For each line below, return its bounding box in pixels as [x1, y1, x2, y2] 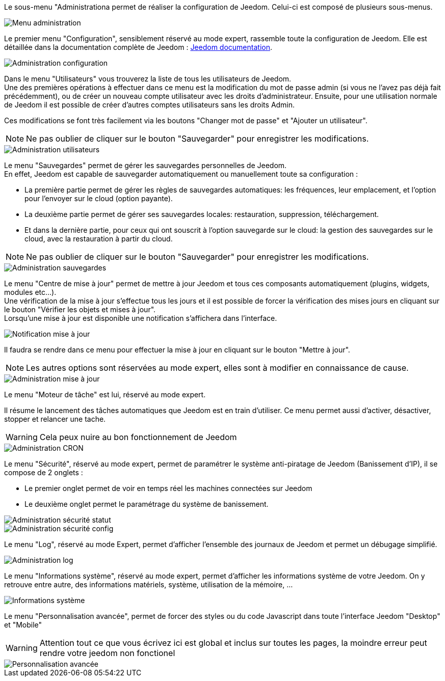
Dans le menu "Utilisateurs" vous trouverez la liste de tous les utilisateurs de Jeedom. [4, 74, 292, 83]
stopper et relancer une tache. [4, 415, 106, 423]
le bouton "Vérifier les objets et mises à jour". [4, 305, 156, 314]
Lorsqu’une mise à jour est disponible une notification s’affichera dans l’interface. [4, 314, 277, 322]
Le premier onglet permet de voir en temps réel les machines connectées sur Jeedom [24, 484, 312, 493]
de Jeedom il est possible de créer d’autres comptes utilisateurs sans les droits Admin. [4, 100, 295, 109]
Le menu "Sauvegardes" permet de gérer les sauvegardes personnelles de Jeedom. [4, 161, 287, 170]
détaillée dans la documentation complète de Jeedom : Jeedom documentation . [4, 43, 272, 51]
